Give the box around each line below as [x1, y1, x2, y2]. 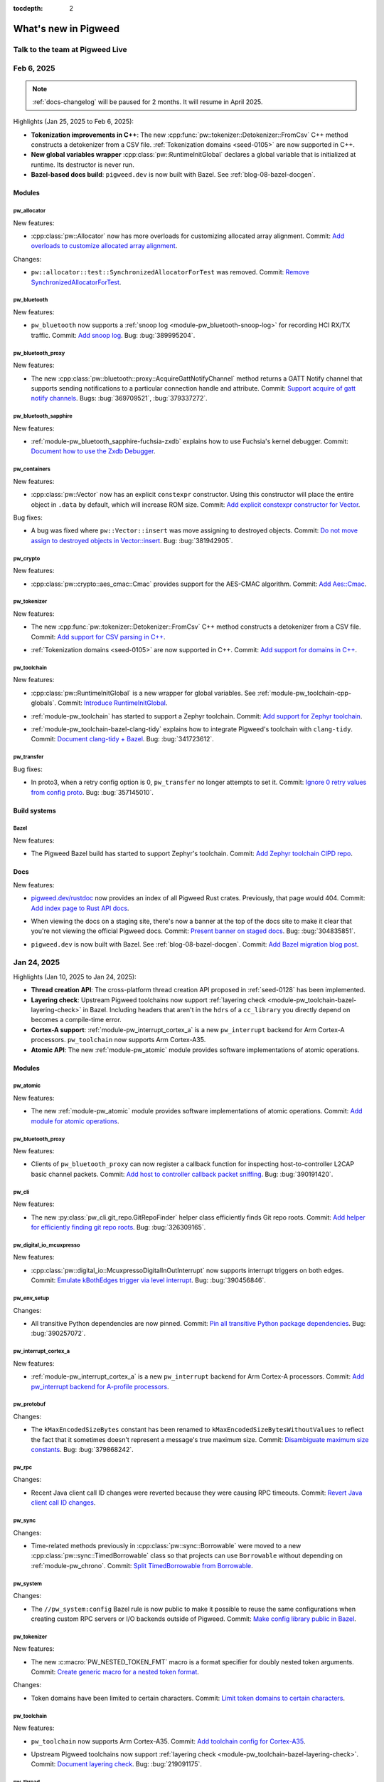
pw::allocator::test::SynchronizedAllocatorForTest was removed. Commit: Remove [31, 268, 309, 277]
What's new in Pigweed [13, 22, 120, 35]
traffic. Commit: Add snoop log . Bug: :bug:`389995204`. [31, 331, 196, 339]
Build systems [13, 806, 56, 815]
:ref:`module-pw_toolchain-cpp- [257, 689, 352, 697]
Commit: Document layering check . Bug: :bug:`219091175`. [31, 1760, 203, 1768]
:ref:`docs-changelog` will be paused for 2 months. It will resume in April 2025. [32, 97, 263, 106]
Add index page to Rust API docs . [31, 904, 129, 912]
